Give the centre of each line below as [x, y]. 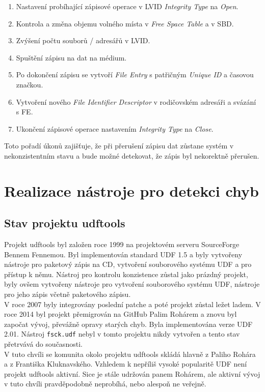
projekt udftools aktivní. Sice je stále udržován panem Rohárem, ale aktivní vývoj [132, 373]
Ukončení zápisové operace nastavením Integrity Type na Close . [115, 128]
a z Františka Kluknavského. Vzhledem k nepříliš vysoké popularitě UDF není [126, 364]
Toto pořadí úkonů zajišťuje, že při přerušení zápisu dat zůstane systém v [119, 146]
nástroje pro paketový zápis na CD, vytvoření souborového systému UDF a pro [128, 264]
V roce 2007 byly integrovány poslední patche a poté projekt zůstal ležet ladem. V [132, 304]
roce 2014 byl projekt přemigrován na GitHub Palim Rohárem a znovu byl [121, 314]
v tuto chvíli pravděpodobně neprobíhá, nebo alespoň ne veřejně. [105, 384]
